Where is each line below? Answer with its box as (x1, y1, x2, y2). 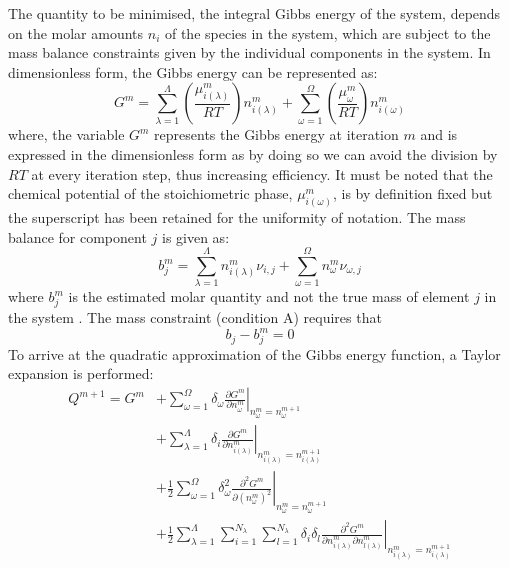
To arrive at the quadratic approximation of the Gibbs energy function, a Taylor (8, 343, 501, 364)
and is (420, 124, 458, 145)
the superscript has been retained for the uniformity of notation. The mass (8, 207, 466, 228)
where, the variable (8, 124, 125, 145)
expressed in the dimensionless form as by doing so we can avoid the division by (8, 143, 498, 164)
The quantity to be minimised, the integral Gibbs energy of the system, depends (8, 3, 501, 23)
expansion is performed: (8, 363, 154, 384)
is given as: (161, 226, 230, 247)
